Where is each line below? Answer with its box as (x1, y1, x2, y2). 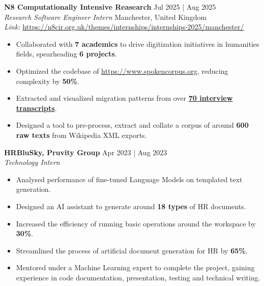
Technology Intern (4, 157, 60, 167)
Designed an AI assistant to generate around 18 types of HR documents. (16, 201, 246, 211)
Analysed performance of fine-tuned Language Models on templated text (16, 174, 243, 184)
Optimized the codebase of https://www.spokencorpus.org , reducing (16, 65, 228, 76)
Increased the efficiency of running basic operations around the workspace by (16, 218, 256, 228)
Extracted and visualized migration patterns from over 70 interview (16, 93, 233, 103)
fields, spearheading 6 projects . (16, 48, 117, 59)
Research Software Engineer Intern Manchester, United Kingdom (4, 11, 207, 22)
